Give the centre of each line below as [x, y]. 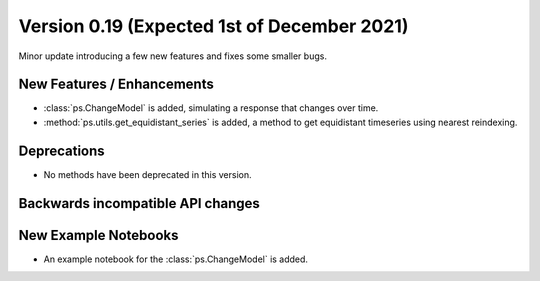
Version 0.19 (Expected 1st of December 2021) [213, 26]
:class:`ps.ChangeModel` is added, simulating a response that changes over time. [211, 108]
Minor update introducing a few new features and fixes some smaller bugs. [172, 56]
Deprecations [61, 150]
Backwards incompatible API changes [139, 203]
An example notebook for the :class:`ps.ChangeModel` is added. [176, 259]
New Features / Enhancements [116, 84]
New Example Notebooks [98, 235]
